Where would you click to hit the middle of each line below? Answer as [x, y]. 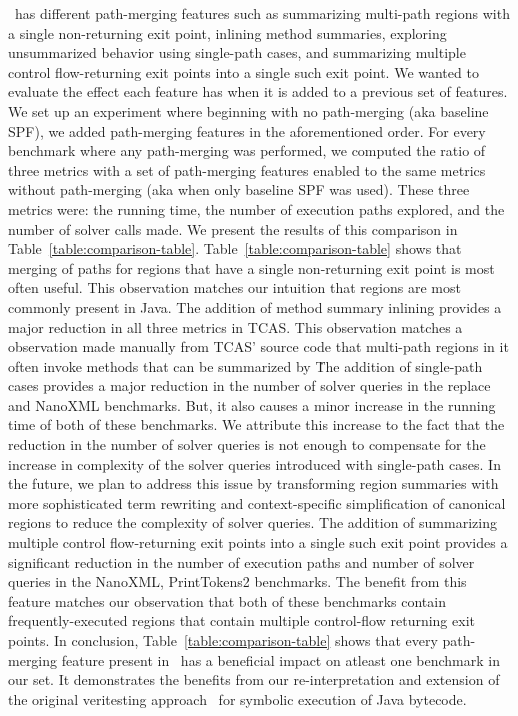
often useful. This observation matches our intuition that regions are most [234, 287]
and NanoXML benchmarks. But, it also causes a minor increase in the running [252, 404]
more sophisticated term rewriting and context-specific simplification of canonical [257, 502]
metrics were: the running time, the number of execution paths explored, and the [256, 208]
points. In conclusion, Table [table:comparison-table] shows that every [223, 640]
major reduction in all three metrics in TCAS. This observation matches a [235, 326]
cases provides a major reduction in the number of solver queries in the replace [249, 385]
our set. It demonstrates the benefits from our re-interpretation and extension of [254, 679]
